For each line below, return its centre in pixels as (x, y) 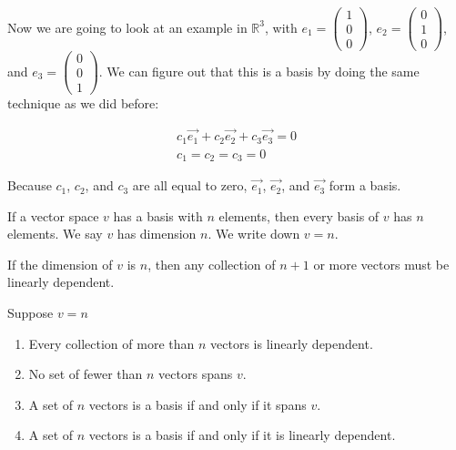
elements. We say (55, 234)
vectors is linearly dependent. (292, 343)
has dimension (157, 234)
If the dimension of (60, 264)
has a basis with (158, 215)
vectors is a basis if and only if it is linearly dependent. (242, 435)
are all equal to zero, (190, 185)
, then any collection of (212, 264)
